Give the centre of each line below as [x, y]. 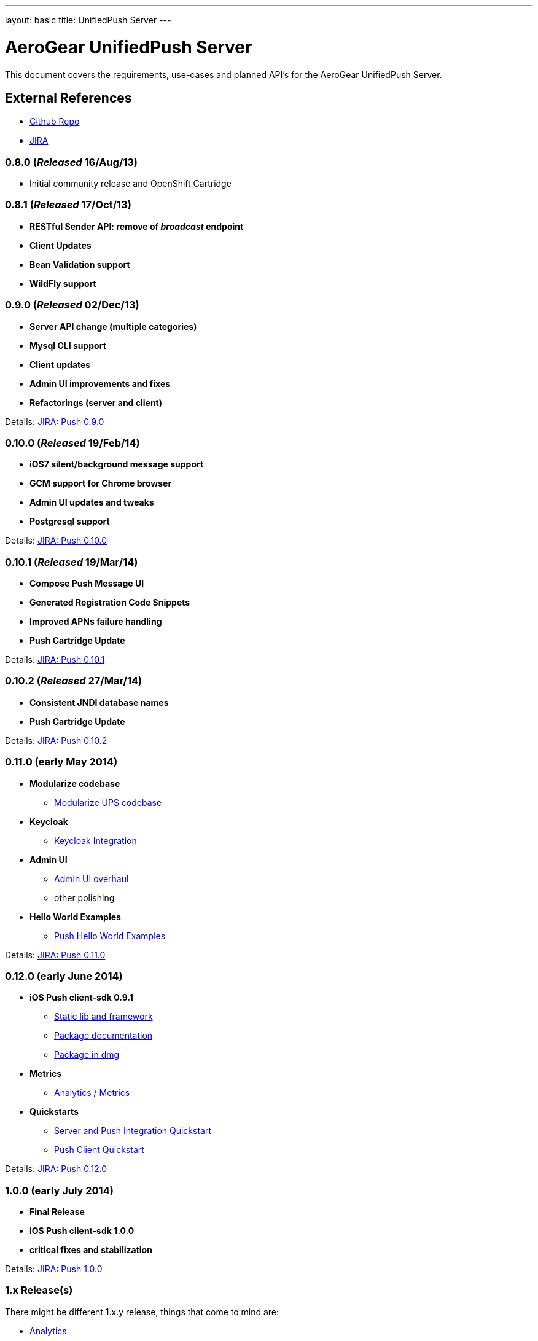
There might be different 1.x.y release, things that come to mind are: [142, 1312]
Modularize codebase [75, 783]
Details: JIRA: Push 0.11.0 [55, 955]
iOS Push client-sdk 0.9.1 [81, 998]
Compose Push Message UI [87, 584]
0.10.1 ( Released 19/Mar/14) [72, 562]
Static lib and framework [103, 1017]
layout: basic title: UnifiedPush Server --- [88, 20]
